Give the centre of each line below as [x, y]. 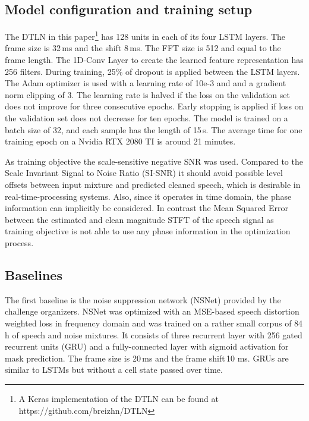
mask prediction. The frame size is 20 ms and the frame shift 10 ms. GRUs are [147, 358]
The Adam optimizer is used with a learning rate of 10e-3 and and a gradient [146, 83]
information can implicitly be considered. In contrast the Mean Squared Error [147, 208]
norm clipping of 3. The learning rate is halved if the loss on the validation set [147, 94]
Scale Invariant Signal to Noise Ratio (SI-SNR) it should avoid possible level [144, 173]
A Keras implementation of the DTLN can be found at [119, 398]
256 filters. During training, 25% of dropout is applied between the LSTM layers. [152, 71]
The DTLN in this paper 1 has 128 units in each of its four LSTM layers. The [145, 35]
